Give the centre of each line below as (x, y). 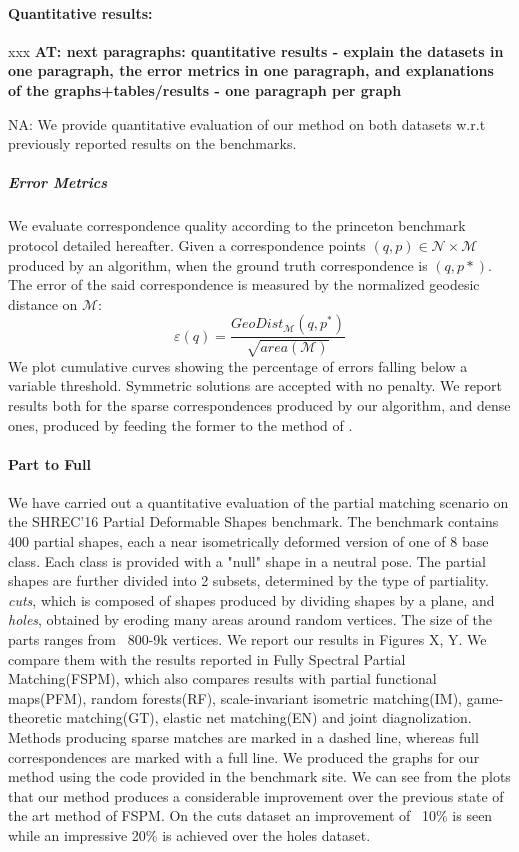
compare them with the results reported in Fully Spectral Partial (207, 658)
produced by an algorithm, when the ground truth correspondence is (218, 264)
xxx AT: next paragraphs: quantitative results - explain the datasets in (256, 50)
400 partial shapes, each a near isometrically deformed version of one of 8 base (248, 541)
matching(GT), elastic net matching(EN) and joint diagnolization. (269, 717)
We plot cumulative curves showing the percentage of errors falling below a (238, 365)
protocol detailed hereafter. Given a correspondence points (187, 244)
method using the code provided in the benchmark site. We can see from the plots (259, 776)
